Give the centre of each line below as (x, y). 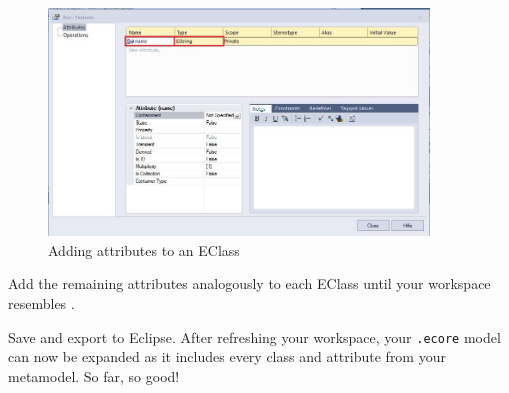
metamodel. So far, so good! (94, 375)
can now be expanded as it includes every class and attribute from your (227, 356)
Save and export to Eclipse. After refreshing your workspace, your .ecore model (254, 336)
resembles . (41, 302)
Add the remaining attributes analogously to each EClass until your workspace (249, 283)
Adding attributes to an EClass (144, 249)
